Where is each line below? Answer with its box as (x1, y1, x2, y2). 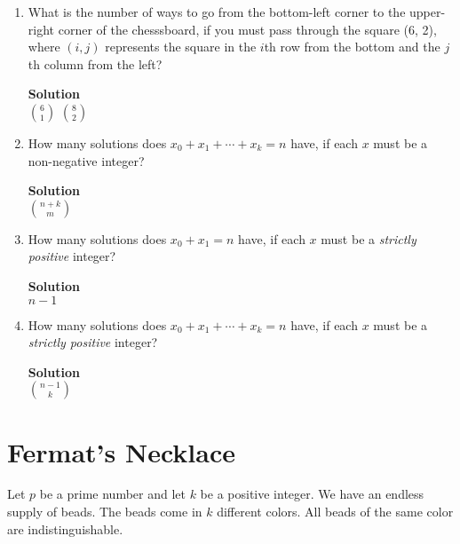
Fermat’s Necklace (7, 433, 235, 469)
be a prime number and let (39, 485, 186, 503)
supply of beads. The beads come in (7, 502, 202, 521)
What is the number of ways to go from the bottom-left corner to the (28, 3, 406, 20)
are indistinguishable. (7, 519, 123, 538)
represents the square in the (105, 37, 257, 56)
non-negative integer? (28, 151, 145, 170)
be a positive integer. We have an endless (200, 485, 424, 503)
